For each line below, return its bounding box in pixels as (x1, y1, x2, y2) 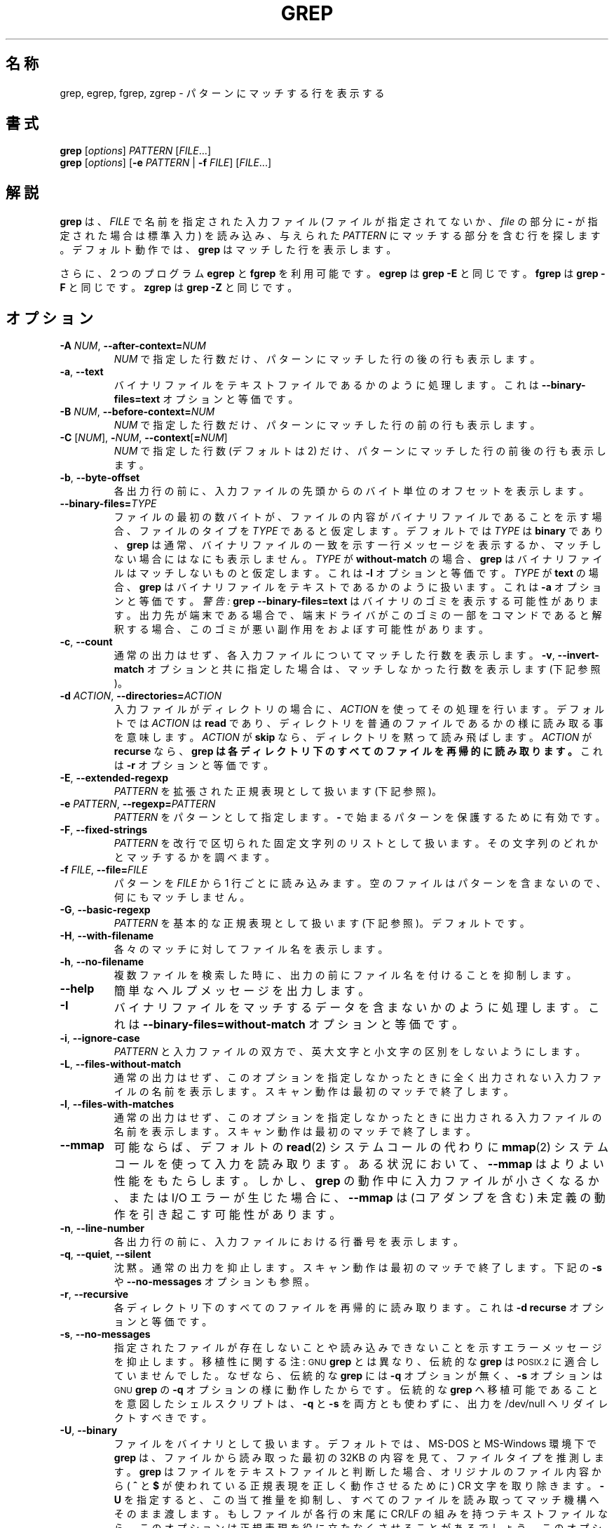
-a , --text (60, 366, 104, 378)
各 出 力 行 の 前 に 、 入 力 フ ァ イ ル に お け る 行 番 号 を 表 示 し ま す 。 (114, 1235, 464, 1248)
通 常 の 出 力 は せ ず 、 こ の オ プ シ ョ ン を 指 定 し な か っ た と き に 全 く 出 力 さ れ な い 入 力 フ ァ (114, 1071, 602, 1084)
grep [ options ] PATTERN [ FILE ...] (60, 145, 212, 157)
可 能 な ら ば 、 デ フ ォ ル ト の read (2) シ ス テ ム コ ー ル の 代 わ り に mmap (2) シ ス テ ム (114, 1140, 608, 1155)
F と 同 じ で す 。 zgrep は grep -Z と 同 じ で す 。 (60, 281, 298, 294)
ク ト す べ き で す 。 (114, 1412, 212, 1424)
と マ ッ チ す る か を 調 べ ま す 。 (114, 851, 275, 864)
